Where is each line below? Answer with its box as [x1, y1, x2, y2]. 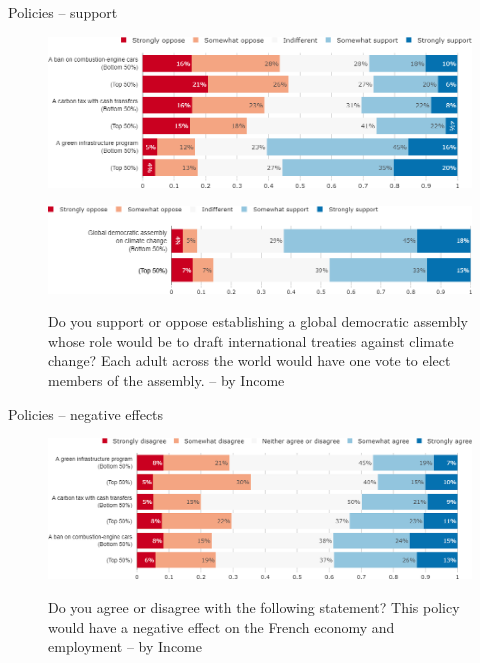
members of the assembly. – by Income [48, 370, 285, 391]
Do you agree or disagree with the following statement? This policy [48, 597, 460, 618]
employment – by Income [48, 636, 202, 657]
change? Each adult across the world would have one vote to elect [48, 350, 451, 371]
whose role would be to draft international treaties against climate [48, 330, 454, 351]
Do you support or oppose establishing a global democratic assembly [48, 311, 468, 332]
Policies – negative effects [8, 403, 164, 424]
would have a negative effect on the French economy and [48, 616, 395, 637]
